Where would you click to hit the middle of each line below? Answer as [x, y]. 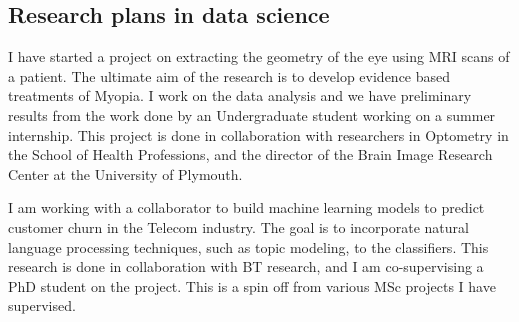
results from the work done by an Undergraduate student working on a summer [252, 114]
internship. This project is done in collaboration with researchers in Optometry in [258, 134]
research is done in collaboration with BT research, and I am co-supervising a [246, 266]
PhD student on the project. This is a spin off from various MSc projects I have [252, 285]
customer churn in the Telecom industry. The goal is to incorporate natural [238, 226]
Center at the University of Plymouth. [125, 173]
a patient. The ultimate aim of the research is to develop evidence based [229, 75]
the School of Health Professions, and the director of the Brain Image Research [250, 154]
